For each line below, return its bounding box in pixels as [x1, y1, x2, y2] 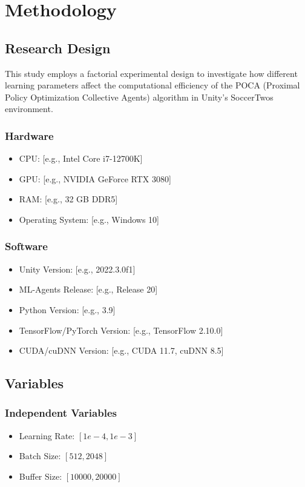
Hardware [5, 128, 54, 143]
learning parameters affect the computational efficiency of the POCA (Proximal [5, 79, 300, 91]
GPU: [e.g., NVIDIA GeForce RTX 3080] [19, 172, 171, 185]
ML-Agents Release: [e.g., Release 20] [19, 283, 158, 296]
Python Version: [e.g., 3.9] [19, 303, 116, 316]
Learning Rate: [19, 429, 75, 442]
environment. [5, 102, 53, 115]
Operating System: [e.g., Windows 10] [19, 213, 160, 225]
